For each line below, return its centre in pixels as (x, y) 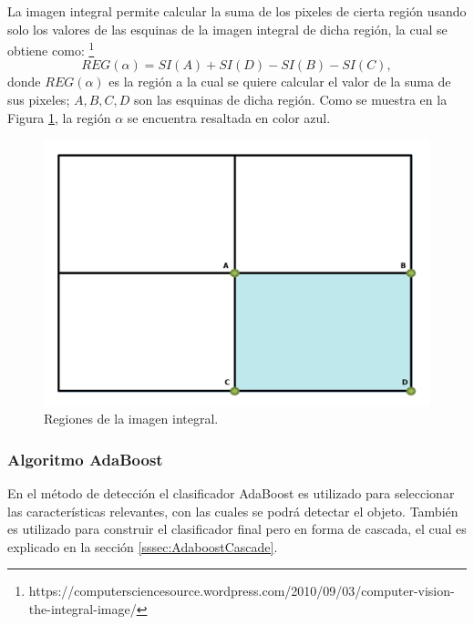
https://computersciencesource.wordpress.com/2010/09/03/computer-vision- (242, 591)
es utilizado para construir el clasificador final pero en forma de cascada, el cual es (237, 529)
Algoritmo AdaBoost (85, 459)
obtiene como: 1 (51, 49)
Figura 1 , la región (59, 117)
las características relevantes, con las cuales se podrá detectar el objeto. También (233, 511)
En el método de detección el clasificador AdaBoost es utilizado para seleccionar (231, 492)
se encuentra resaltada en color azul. (229, 117)
